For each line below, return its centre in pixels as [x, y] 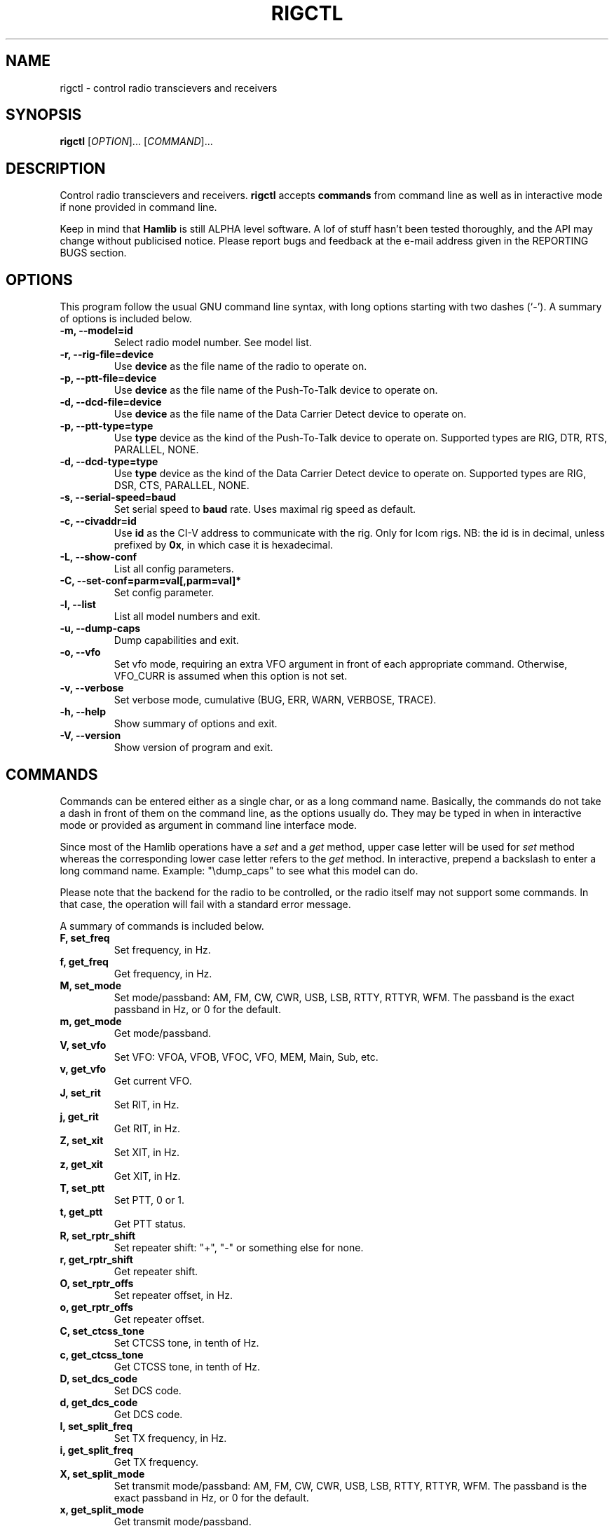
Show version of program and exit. [193, 748]
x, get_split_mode [102, 1509]
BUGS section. [93, 253]
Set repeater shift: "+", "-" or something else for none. [239, 1247]
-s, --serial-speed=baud [118, 497]
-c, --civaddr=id [98, 521]
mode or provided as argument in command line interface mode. [209, 825]
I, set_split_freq [96, 1426]
